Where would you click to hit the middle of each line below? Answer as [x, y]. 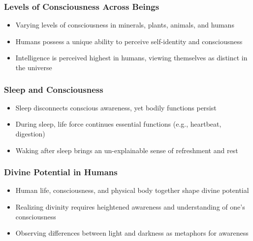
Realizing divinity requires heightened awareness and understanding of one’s [130, 207]
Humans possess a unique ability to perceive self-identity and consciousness [129, 41]
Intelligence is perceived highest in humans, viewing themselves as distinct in [131, 58]
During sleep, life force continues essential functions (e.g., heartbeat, [118, 124]
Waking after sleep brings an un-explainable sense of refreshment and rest [127, 150]
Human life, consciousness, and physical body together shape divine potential [132, 190]
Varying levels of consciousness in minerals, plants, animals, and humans [125, 25]
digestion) [30, 134]
